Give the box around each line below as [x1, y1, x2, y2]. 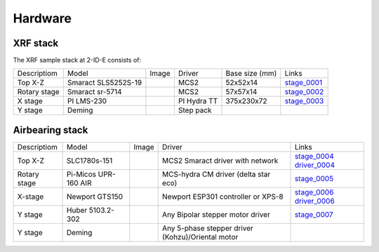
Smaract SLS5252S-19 [67, 78, 142, 88]
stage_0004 [294, 151, 334, 161]
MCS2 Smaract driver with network [161, 155, 279, 165]
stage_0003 [284, 96, 324, 106]
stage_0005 [294, 173, 334, 183]
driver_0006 [294, 196, 335, 206]
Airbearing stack [13, 124, 88, 136]
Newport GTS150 [67, 192, 123, 201]
